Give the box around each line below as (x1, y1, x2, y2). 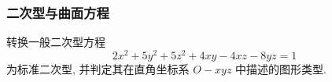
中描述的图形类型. (235, 60, 326, 77)
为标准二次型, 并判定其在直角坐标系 (6, 60, 190, 77)
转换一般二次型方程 (6, 34, 105, 50)
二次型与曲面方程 (6, 2, 109, 22)
